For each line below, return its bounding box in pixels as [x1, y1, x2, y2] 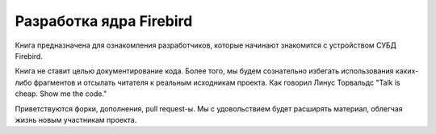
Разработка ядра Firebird [15, 12, 193, 30]
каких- [395, 66, 419, 76]
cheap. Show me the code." [15, 89, 107, 98]
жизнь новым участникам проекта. [15, 115, 137, 124]
